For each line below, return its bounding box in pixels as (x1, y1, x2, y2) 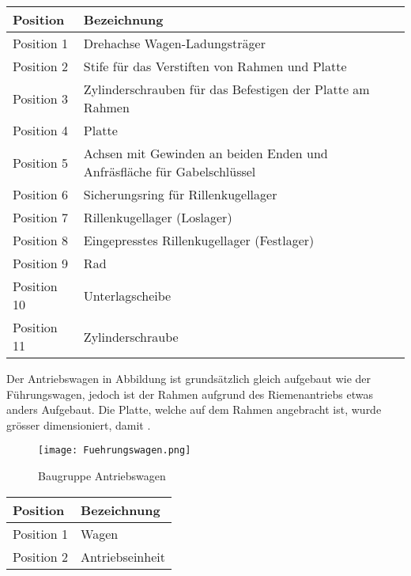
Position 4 (13, 121, 69, 139)
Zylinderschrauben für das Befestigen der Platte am (83, 80, 370, 98)
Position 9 (13, 254, 69, 272)
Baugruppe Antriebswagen (38, 468, 166, 484)
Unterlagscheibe (83, 286, 172, 305)
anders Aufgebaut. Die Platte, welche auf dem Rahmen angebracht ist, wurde (6, 401, 382, 418)
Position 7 (13, 208, 69, 226)
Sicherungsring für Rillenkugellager (83, 185, 277, 203)
